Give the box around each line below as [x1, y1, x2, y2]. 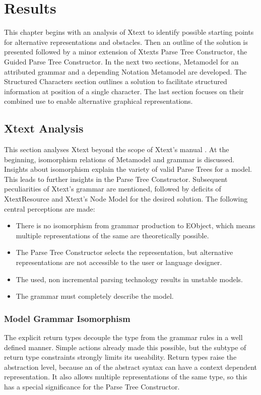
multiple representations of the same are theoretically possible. [16, 230, 209, 240]
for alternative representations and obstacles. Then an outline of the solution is [4, 36, 248, 47]
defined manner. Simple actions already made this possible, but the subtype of [4, 342, 246, 352]
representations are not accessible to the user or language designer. [16, 257, 222, 268]
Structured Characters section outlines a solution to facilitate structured [4, 76, 227, 87]
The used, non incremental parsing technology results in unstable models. [16, 274, 243, 284]
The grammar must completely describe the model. [16, 291, 174, 301]
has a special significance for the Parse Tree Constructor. [4, 381, 180, 391]
